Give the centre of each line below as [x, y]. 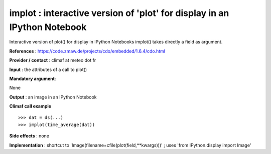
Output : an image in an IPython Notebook [53, 97]
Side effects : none [29, 136]
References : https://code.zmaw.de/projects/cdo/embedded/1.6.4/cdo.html [87, 51]
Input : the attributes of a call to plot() [48, 69]
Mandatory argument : [33, 78]
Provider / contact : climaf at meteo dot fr [53, 60]
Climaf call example [30, 106]
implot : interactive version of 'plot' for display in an [119, 13]
